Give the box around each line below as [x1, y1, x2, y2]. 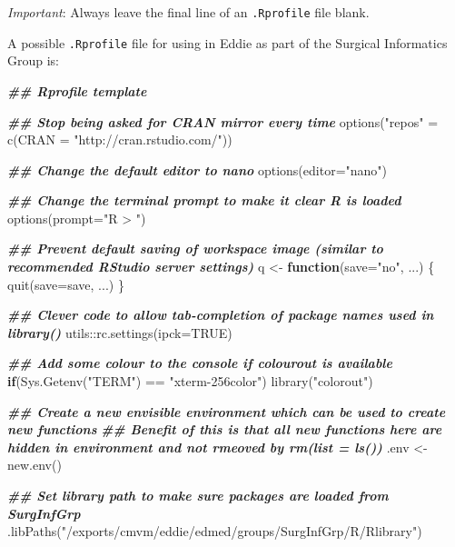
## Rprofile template [7, 81, 147, 100]
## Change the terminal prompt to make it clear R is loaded [7, 191, 401, 210]
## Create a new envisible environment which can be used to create [7, 402, 446, 421]
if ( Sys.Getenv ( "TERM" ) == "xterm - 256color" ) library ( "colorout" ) [7, 372, 373, 391]
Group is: [7, 51, 60, 70]
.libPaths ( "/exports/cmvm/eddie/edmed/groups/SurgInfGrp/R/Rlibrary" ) [7, 522, 422, 541]
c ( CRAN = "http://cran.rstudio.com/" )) [7, 130, 232, 149]
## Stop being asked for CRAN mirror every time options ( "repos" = [7, 112, 439, 131]
